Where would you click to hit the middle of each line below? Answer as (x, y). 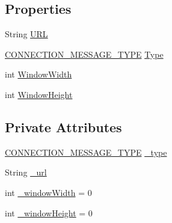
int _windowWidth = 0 (48, 192)
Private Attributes (63, 127)
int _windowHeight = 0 (49, 212)
